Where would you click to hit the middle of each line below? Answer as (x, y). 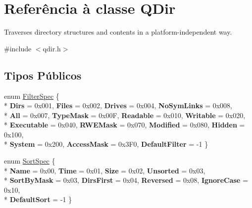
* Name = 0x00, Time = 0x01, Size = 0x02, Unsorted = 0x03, (105, 170)
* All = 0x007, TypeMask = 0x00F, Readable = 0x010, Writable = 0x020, (125, 115)
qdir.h (52, 48)
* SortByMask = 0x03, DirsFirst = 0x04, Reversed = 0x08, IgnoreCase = (126, 180)
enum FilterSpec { (32, 96)
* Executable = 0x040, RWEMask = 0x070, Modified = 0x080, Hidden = (125, 125)
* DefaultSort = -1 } (38, 199)
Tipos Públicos (43, 75)
